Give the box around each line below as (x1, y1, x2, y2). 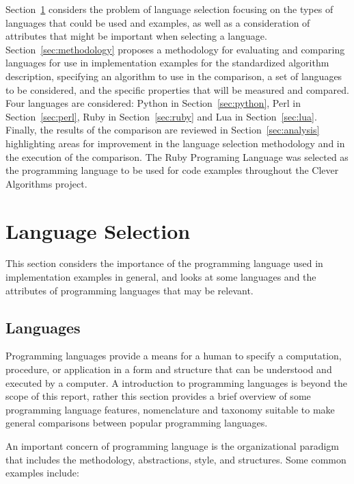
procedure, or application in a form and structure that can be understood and (5, 362, 332, 377)
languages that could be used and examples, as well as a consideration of (5, 15, 310, 29)
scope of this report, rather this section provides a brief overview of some (5, 389, 311, 403)
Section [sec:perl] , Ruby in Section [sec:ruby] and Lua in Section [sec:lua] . (5, 109, 317, 123)
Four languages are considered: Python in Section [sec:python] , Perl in (5, 96, 301, 110)
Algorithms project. (5, 176, 87, 190)
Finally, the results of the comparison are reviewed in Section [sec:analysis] (5, 123, 320, 137)
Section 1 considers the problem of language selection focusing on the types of (5, 2, 333, 16)
